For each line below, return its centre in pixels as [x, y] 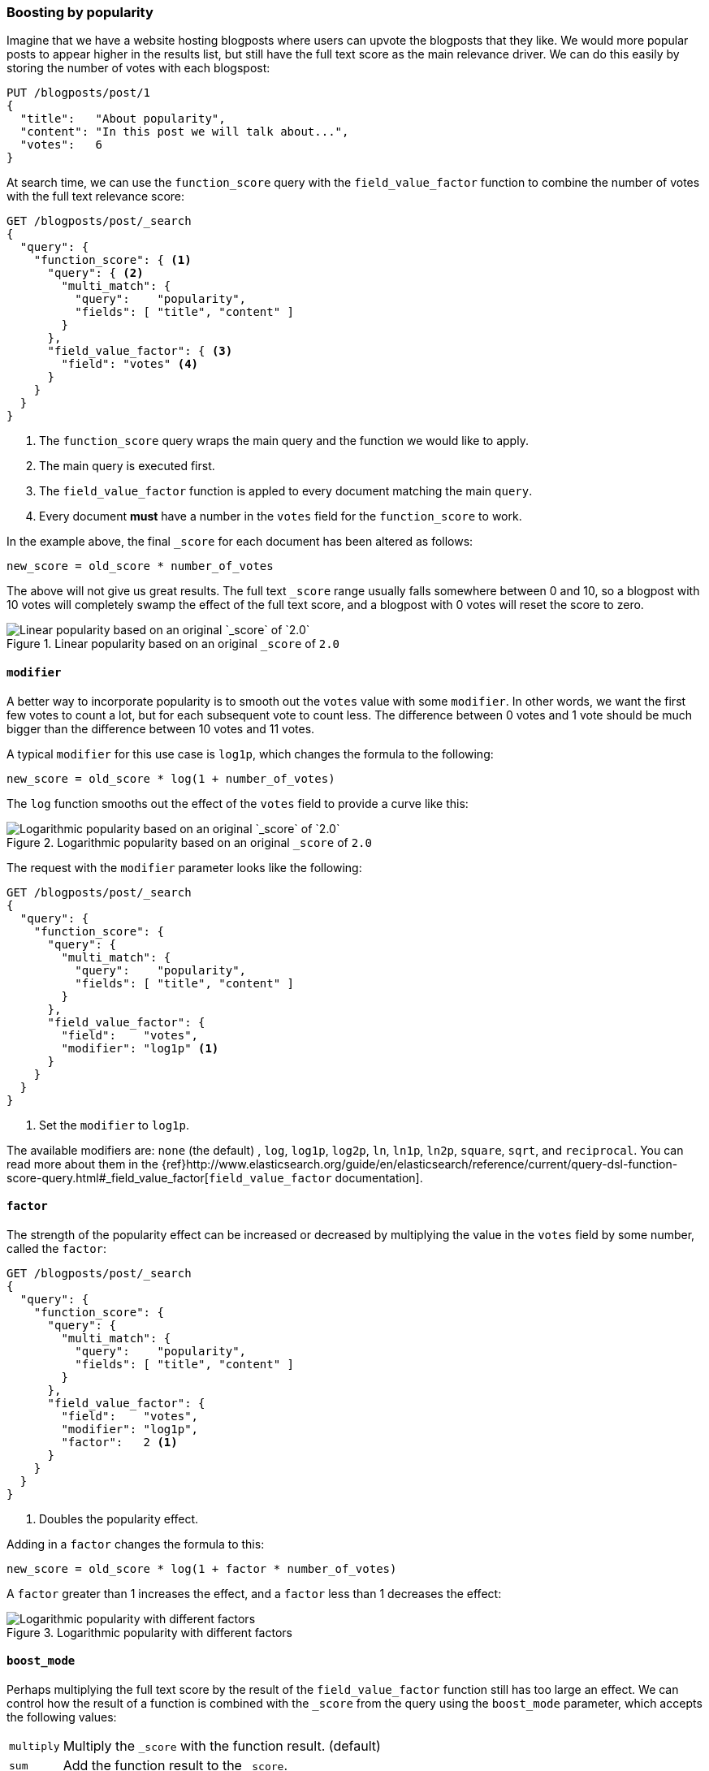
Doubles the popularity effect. [119, 1518]
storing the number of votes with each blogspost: [138, 68]
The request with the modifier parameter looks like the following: [184, 867]
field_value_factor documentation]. [316, 1177]
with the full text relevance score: [96, 197]
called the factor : [57, 1248]
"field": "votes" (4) [130, 364]
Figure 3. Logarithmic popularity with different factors [149, 1632]
